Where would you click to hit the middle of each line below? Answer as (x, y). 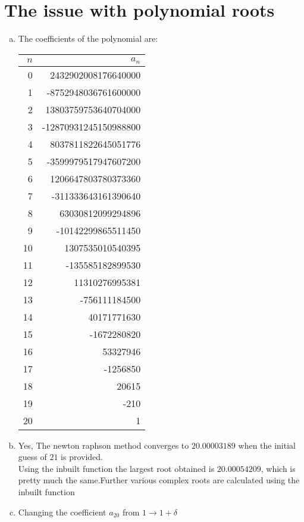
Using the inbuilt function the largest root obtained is (116, 468)
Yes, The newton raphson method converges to (104, 445)
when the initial (267, 445)
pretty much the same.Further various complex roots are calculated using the (159, 480)
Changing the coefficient (62, 512)
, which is (278, 468)
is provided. (82, 457)
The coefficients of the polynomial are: (88, 38)
